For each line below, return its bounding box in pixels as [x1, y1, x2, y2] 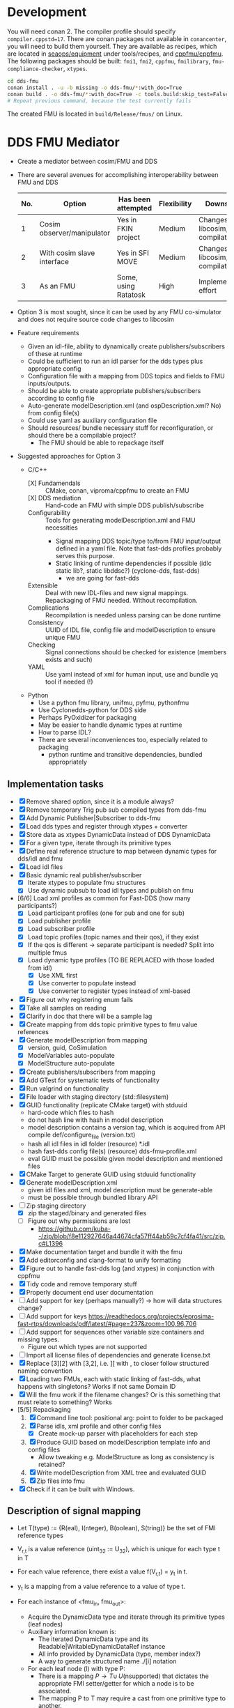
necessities [45, 523, 78, 532]
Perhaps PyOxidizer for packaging [38, 714, 137, 722]
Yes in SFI [116, 248, 150, 258]
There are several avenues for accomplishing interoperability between [17, 171, 219, 179]
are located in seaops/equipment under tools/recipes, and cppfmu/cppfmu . [7, 49, 224, 58]
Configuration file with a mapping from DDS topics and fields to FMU [27, 372, 225, 380]
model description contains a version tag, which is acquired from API [27, 1123, 226, 1132]
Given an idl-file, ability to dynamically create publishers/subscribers [27, 342, 225, 351]
